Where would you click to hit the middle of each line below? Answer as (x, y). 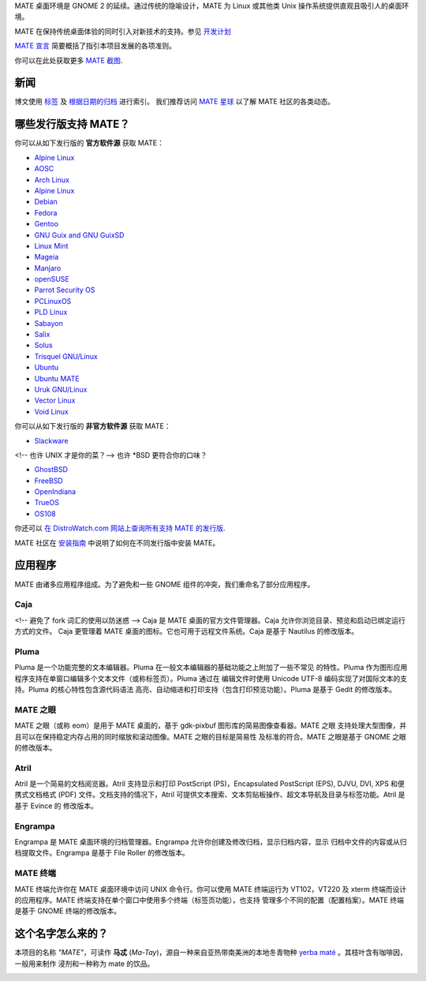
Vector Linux (55, 401)
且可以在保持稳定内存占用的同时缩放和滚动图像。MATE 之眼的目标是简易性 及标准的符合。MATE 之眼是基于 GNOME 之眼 (210, 736)
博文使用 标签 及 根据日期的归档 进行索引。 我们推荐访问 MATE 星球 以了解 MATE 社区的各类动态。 (175, 102)
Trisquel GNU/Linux (66, 356)
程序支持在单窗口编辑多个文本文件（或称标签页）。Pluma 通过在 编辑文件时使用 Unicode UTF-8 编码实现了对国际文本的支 (211, 678)
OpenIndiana (55, 492)
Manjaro (48, 268)
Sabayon (49, 323)
